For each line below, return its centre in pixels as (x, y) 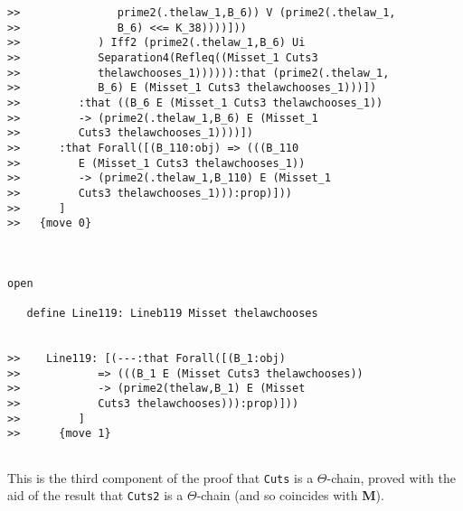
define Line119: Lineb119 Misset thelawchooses (172, 314)
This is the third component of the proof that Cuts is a (161, 477)
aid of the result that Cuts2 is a (95, 495)
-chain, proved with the (391, 477)
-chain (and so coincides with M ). (290, 495)
